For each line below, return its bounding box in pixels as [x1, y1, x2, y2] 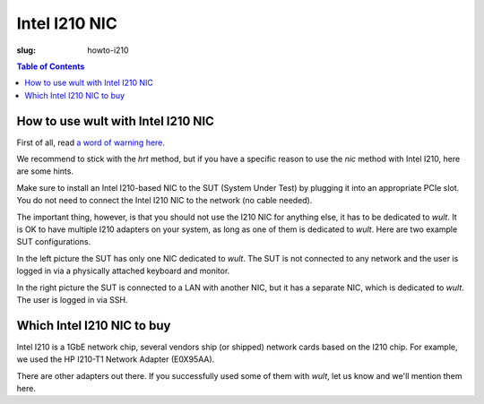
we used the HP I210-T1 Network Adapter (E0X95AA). [16, 354, 215, 365]
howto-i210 [87, 45, 129, 56]
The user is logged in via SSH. [16, 294, 128, 305]
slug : [16, 45, 36, 56]
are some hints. [16, 166, 73, 176]
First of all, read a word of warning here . [16, 137, 166, 148]
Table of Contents [16, 61, 85, 72]
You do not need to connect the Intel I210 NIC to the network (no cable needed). [16, 195, 313, 206]
